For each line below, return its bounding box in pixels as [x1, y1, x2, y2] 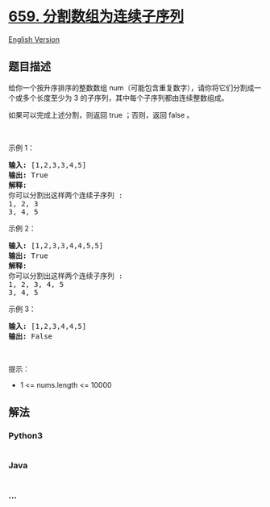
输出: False [8, 331, 53, 341]
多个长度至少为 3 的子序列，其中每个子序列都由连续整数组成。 [22, 93, 229, 102]
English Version [8, 34, 60, 44]
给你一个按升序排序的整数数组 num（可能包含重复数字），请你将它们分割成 [8, 82, 255, 93]
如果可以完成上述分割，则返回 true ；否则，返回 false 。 [8, 110, 194, 119]
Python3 [8, 430, 43, 442]
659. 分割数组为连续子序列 [8, 7, 185, 26]
